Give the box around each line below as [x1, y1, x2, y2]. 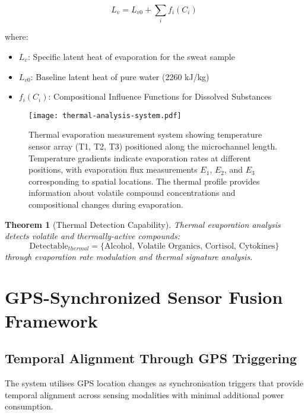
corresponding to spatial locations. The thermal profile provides [28, 174, 260, 187]
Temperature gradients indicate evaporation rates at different [28, 151, 251, 164]
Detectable [29, 242, 68, 250]
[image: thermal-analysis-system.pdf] [28, 111, 182, 120]
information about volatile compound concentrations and [28, 186, 236, 199]
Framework [5, 308, 98, 332]
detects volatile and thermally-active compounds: [5, 230, 180, 242]
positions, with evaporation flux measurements [28, 163, 198, 176]
